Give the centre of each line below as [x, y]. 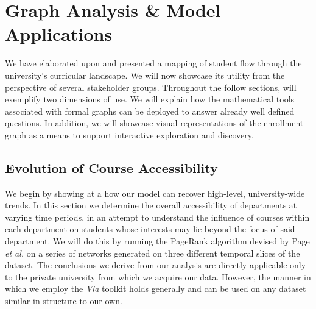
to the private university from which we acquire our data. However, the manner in [158, 276]
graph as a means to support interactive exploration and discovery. [129, 134]
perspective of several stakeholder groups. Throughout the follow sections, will [151, 87]
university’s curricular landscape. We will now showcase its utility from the [145, 75]
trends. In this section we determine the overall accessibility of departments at [151, 205]
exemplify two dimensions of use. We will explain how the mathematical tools [150, 99]
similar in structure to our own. [64, 301]
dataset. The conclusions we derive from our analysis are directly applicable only [156, 265]
